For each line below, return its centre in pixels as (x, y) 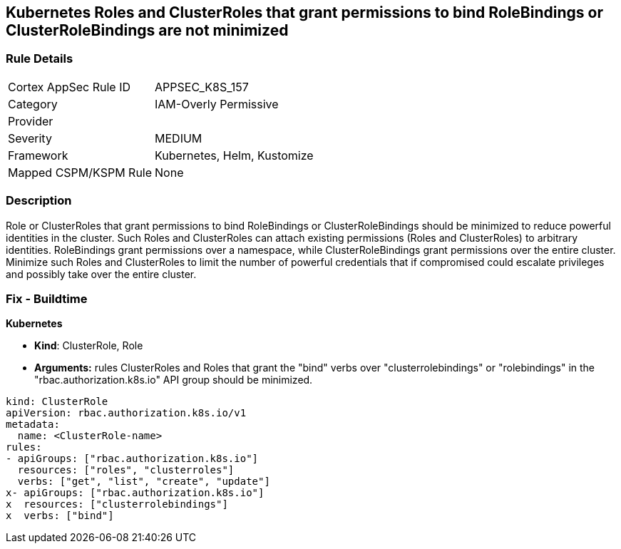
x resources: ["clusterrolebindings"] (117, 504)
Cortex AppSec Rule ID (70, 87)
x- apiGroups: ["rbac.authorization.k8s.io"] (135, 493)
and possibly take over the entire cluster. (101, 274)
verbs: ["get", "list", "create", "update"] (144, 482)
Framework (38, 155)
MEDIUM (179, 138)
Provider (31, 121)
